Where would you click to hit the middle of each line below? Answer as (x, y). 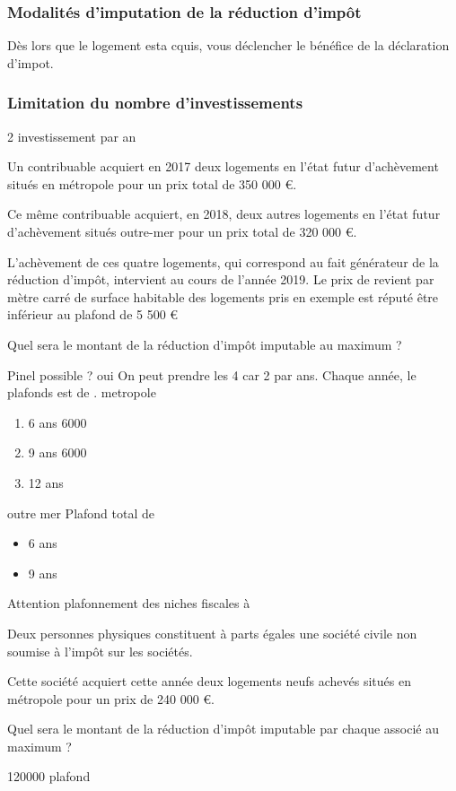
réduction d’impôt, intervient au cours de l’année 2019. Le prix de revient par (221, 279)
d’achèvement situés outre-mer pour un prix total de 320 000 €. (182, 231)
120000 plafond (49, 776)
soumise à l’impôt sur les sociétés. (100, 651)
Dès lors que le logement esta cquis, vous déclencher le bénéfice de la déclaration (228, 45)
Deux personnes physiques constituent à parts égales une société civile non (212, 633)
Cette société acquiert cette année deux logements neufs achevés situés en (209, 681)
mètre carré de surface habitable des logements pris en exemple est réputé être (223, 296)
